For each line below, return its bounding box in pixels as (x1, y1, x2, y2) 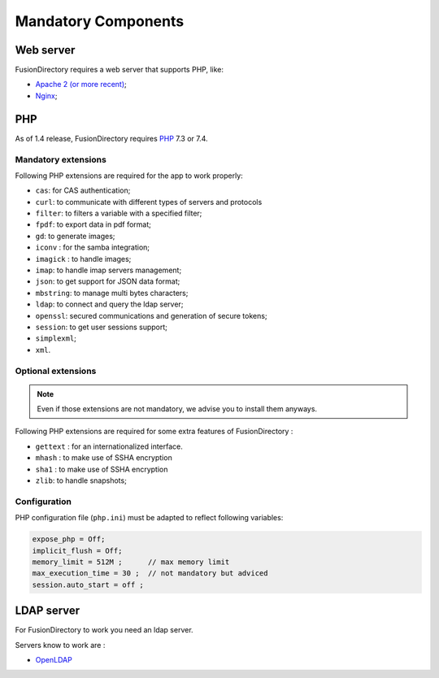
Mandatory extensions (15, 154, 107, 165)
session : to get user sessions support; (35, 322, 168, 332)
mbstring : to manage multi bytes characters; (35, 288, 189, 298)
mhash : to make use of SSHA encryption (35, 453, 172, 463)
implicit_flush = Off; (32, 545, 123, 555)
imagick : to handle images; (35, 254, 132, 263)
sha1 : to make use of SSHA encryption (35, 464, 168, 474)
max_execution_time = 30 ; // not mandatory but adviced (32, 569, 268, 578)
